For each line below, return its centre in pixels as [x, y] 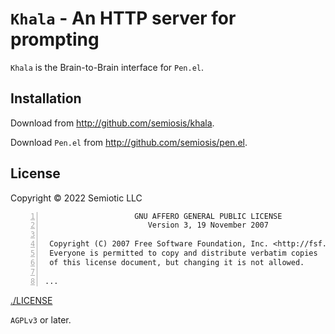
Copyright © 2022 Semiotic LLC [76, 198]
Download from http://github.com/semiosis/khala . [112, 123]
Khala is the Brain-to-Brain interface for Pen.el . [107, 67]
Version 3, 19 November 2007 [208, 225]
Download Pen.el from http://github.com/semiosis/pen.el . [129, 142]
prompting [55, 39]
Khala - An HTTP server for [123, 18]
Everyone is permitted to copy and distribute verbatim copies [183, 253]
